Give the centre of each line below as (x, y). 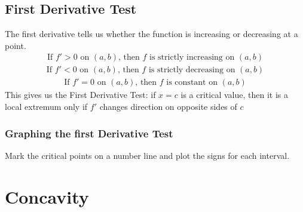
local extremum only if (46, 107)
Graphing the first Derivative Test (89, 133)
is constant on (192, 83)
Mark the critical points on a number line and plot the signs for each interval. (147, 155)
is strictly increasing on (192, 58)
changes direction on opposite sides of (168, 107)
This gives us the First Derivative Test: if (80, 95)
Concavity (47, 196)
